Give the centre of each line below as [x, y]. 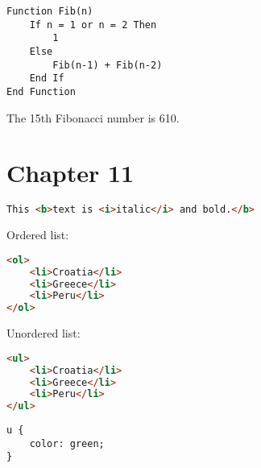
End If [47, 79]
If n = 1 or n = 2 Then [93, 25]
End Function [41, 91]
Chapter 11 [70, 173]
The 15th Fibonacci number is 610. [93, 117]
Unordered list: [43, 333]
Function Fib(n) [50, 11]
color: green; [67, 443]
